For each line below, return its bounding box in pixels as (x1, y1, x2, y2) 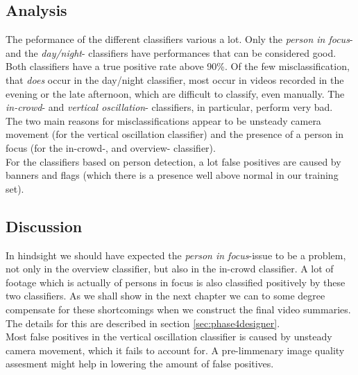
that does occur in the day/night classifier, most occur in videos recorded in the (6, 72, 344, 87)
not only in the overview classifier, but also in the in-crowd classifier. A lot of (6, 261, 334, 276)
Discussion (6, 215, 83, 236)
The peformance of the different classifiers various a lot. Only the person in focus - (6, 32, 353, 46)
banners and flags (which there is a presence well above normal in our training (6, 168, 339, 182)
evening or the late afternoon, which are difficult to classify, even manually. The (6, 86, 345, 101)
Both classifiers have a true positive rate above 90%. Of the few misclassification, (6, 59, 350, 73)
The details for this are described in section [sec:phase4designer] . (6, 315, 280, 330)
